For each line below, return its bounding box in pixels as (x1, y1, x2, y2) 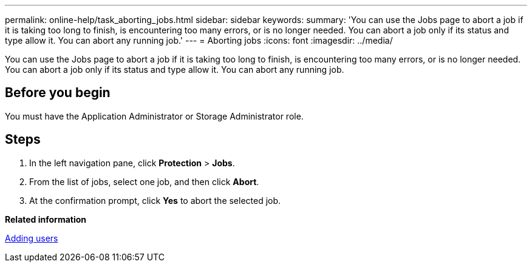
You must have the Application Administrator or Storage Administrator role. (5, 110, 304, 121)
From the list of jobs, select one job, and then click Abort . (29, 176, 259, 187)
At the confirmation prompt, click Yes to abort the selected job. (29, 195, 281, 206)
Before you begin (5, 85, 111, 101)
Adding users (5, 232, 58, 243)
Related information (5, 214, 87, 225)
